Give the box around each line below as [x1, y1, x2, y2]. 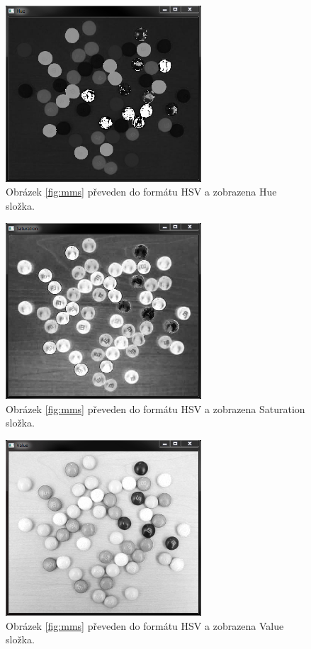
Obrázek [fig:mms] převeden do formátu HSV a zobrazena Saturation [6, 401, 305, 416]
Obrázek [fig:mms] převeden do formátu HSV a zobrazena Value [6, 618, 284, 633]
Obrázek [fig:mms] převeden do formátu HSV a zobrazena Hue [6, 184, 277, 199]
